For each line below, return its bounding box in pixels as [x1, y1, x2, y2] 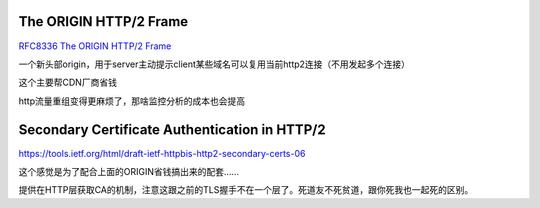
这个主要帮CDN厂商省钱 [18, 76, 117, 89]
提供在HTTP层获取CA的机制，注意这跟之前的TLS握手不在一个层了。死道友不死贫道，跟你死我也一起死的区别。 [18, 184, 474, 196]
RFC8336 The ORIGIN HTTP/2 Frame [18, 40, 172, 52]
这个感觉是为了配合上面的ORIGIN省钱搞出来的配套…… [18, 165, 240, 177]
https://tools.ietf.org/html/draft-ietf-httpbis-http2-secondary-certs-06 [18, 147, 306, 159]
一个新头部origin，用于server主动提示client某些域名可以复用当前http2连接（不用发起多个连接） [18, 58, 410, 70]
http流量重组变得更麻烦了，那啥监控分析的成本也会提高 [18, 95, 246, 107]
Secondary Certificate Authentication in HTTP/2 [18, 121, 326, 138]
